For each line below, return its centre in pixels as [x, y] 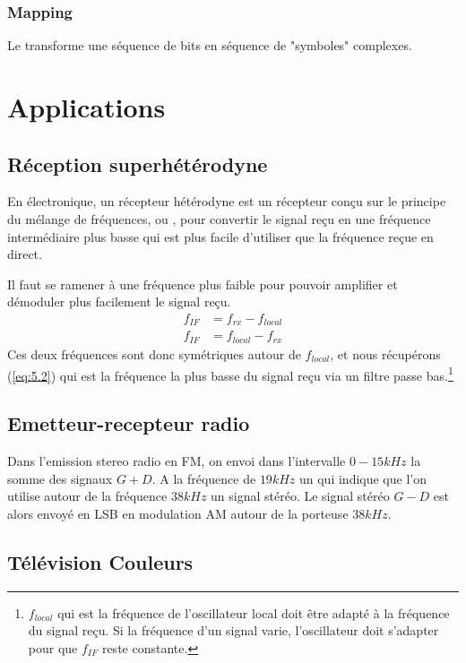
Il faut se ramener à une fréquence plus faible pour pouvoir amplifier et [203, 284]
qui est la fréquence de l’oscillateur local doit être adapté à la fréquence [254, 612]
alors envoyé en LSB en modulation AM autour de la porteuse [178, 513]
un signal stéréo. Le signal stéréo [300, 496]
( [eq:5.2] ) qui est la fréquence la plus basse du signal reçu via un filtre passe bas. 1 [230, 374]
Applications [86, 107]
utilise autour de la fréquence [87, 496]
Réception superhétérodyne [138, 164]
